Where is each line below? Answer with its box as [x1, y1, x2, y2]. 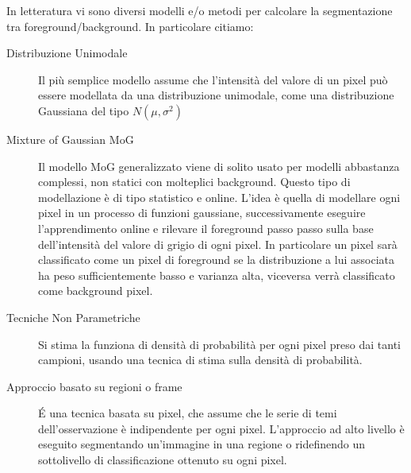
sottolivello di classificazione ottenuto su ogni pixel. [38, 452, 287, 468]
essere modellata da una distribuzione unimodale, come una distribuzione [38, 87, 394, 103]
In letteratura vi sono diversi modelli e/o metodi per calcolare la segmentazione [6, 2, 393, 18]
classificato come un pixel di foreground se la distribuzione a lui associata [38, 251, 394, 268]
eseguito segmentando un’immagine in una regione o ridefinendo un [38, 436, 366, 452]
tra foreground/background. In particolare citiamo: [6, 17, 254, 34]
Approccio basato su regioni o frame [6, 378, 182, 394]
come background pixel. [38, 282, 153, 299]
